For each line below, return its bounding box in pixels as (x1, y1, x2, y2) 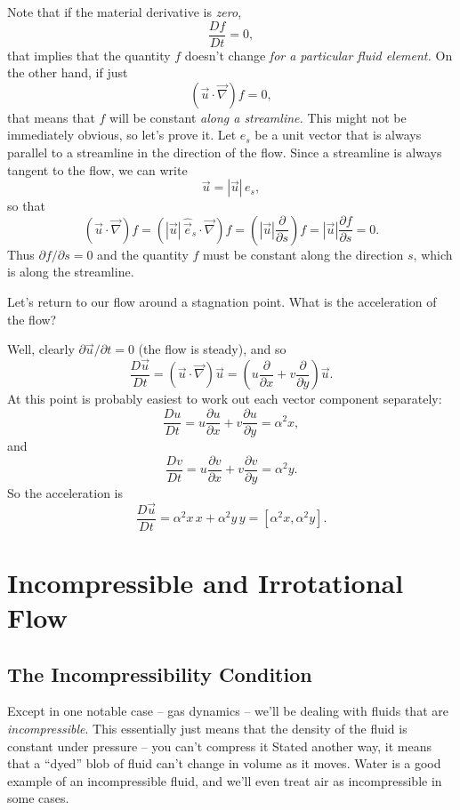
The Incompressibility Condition (7, 660, 312, 687)
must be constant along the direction (203, 245, 404, 263)
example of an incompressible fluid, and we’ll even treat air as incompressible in (7, 771, 442, 790)
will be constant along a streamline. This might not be (109, 108, 407, 126)
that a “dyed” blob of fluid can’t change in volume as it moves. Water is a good (7, 754, 441, 773)
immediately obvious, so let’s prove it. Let (7, 125, 237, 144)
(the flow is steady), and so (138, 340, 286, 358)
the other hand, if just (7, 63, 128, 82)
